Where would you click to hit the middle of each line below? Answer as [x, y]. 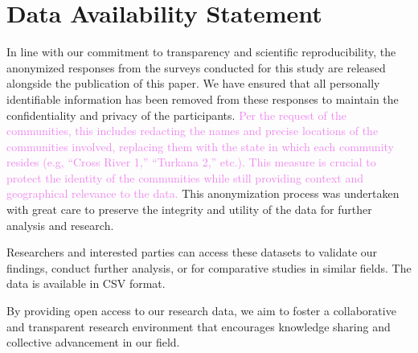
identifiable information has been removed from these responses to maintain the [203, 99]
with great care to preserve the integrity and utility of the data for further [189, 209]
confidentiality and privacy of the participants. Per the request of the [176, 115]
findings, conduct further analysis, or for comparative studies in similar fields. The [209, 267]
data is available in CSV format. [86, 283]
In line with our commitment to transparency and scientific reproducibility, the [201, 52]
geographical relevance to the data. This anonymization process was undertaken [203, 193]
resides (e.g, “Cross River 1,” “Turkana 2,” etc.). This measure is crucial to [191, 162]
